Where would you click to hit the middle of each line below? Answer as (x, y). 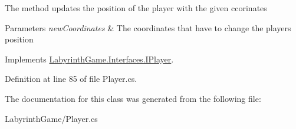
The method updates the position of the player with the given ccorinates (136, 8)
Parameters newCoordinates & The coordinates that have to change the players (148, 27)
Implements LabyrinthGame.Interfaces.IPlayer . (89, 59)
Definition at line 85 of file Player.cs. (71, 79)
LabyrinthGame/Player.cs (51, 118)
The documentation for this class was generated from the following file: (133, 98)
